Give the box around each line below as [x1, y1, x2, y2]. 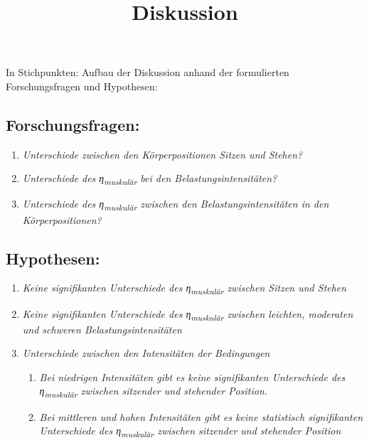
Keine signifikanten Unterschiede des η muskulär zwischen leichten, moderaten [22, 306, 353, 323]
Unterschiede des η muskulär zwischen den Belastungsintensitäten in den [22, 196, 329, 213]
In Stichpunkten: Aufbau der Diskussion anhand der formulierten [6, 65, 289, 80]
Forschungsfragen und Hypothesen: [6, 78, 158, 93]
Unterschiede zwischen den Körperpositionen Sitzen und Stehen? [22, 146, 303, 161]
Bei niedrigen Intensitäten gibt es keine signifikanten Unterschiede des [39, 369, 346, 384]
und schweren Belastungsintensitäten [22, 321, 182, 336]
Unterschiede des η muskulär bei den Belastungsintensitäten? [22, 171, 277, 188]
